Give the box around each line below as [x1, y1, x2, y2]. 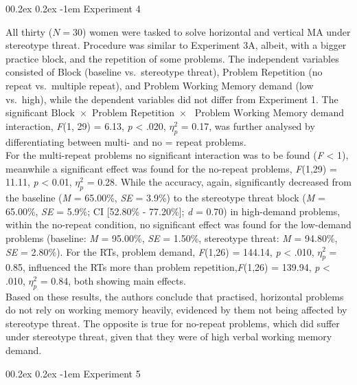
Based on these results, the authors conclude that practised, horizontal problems [5, 289, 344, 303]
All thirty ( [5, 24, 53, 38]
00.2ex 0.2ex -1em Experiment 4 [5, 1, 141, 15]
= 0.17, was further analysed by [181, 118, 315, 133]
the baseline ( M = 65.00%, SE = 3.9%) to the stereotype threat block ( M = [5, 190, 325, 205]
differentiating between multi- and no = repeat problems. [5, 134, 246, 148]
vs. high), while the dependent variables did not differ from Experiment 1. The [5, 91, 338, 106]
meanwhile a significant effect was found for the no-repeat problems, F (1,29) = [5, 161, 337, 175]
